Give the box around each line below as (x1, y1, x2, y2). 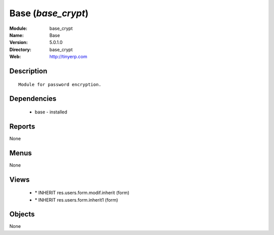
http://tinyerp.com (49, 54, 87, 60)
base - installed (35, 109, 67, 115)
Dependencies (9, 94, 57, 103)
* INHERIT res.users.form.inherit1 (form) (35, 197, 119, 203)
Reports (9, 122, 36, 131)
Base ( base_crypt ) (9, 8, 89, 19)
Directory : (9, 46, 31, 53)
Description (9, 66, 48, 75)
